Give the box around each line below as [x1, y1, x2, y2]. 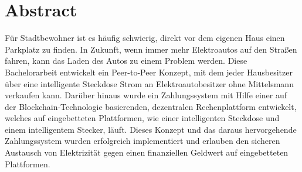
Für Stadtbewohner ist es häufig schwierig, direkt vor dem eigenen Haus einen [5, 32, 285, 44]
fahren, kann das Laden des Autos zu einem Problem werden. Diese [5, 54, 247, 67]
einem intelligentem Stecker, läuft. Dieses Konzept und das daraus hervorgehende [5, 123, 297, 135]
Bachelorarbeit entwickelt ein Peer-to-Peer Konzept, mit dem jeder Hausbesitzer [5, 66, 293, 78]
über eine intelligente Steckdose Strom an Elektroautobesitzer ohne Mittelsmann [5, 77, 294, 90]
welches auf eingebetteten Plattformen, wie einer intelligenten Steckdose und [5, 112, 280, 124]
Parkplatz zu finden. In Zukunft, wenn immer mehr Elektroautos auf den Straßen [5, 43, 297, 55]
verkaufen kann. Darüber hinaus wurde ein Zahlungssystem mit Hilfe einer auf [5, 89, 287, 101]
